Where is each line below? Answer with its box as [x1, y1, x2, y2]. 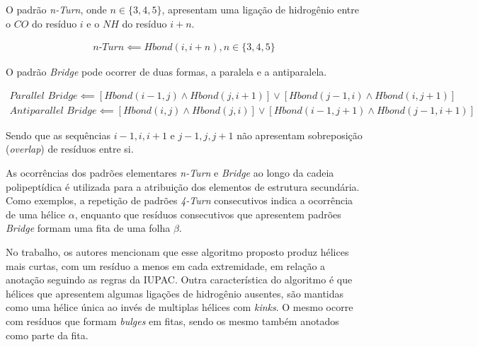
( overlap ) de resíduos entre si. [6, 141, 134, 156]
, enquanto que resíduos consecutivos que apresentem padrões [74, 206, 341, 221]
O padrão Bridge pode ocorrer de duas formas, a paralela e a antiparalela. [6, 64, 327, 79]
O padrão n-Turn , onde [6, 2, 107, 16]
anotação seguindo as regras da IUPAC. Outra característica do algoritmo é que [6, 272, 353, 287]
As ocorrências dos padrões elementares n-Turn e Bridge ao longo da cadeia [6, 165, 334, 180]
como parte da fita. [6, 327, 89, 342]
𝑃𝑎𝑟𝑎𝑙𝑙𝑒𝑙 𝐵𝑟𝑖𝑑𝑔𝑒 [9, 90, 78, 101]
